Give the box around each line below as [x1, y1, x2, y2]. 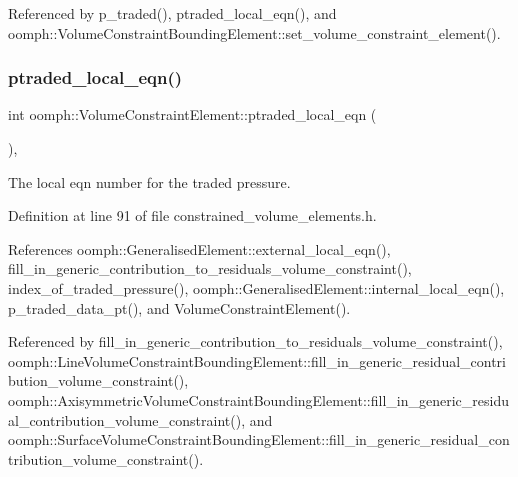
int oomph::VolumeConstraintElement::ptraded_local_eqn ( [8, 104, 377, 125]
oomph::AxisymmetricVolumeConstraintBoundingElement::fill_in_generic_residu [8, 389, 509, 410]
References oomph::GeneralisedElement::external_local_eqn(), [8, 238, 391, 259]
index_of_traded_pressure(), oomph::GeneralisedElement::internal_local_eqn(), [8, 277, 505, 298]
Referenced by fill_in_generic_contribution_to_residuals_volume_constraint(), [8, 331, 503, 352]
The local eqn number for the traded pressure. [8, 171, 291, 192]
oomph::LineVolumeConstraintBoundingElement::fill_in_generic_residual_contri [8, 350, 506, 371]
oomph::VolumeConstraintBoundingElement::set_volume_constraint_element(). [8, 22, 501, 43]
